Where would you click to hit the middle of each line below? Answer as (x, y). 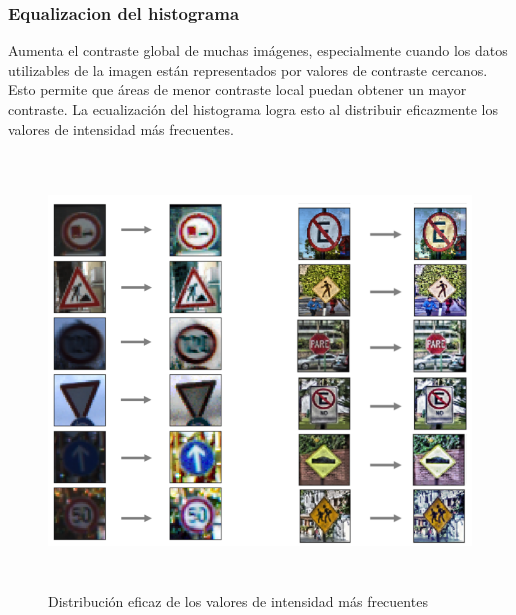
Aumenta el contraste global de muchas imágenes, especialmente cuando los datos (258, 50)
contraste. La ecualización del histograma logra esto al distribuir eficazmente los (253, 109)
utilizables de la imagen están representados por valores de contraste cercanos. (248, 69)
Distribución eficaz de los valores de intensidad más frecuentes (238, 601)
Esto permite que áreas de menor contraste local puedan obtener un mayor (237, 89)
